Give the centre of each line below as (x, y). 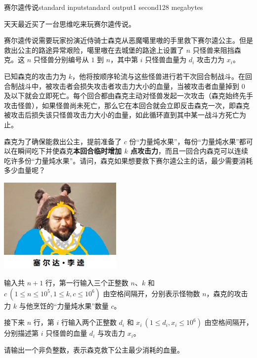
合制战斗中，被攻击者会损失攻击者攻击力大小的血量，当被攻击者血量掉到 (122, 86)
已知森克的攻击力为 (35, 76)
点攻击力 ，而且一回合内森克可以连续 (190, 151)
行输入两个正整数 (89, 322)
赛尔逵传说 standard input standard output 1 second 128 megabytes (104, 7)
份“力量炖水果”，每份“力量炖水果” (184, 141)
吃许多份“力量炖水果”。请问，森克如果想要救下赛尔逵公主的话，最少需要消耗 (128, 160)
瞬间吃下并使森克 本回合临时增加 (69, 151)
